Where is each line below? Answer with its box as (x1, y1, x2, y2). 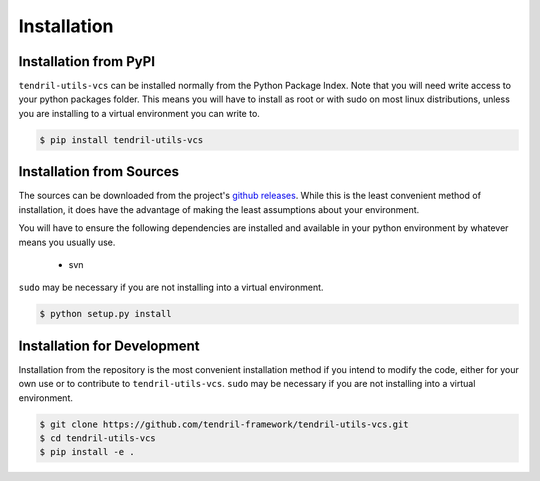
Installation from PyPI (18, 53, 155, 70)
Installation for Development (18, 337, 200, 354)
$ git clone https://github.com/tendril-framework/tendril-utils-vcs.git (39, 418, 409, 430)
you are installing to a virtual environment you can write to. (18, 107, 260, 119)
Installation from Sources (18, 163, 180, 180)
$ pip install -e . (39, 446, 135, 458)
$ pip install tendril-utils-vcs (39, 134, 204, 145)
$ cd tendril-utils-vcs (39, 432, 157, 444)
